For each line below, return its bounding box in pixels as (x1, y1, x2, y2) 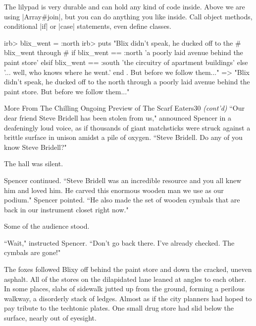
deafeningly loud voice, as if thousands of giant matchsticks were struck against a (4, 122, 251, 132)
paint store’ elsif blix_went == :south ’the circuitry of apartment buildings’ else (4, 57, 248, 67)
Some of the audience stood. (4, 221, 90, 231)
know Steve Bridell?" (4, 141, 67, 152)
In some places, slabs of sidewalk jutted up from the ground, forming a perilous (4, 283, 245, 294)
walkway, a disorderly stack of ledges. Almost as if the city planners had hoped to (4, 293, 252, 303)
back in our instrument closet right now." (4, 204, 129, 214)
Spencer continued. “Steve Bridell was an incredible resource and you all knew (4, 175, 242, 185)
